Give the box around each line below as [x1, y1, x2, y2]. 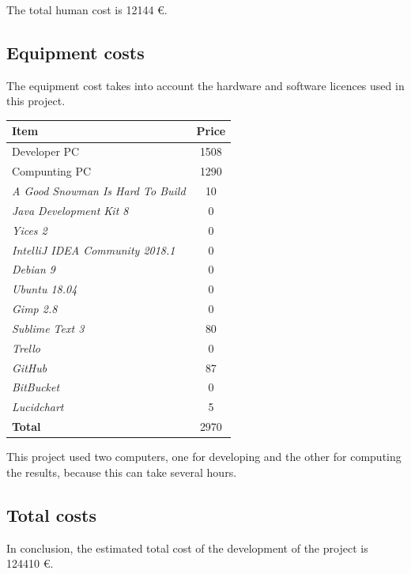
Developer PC [12, 143, 80, 160]
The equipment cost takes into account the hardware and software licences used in [6, 77, 405, 93]
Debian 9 [12, 261, 55, 278]
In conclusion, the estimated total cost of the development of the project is [6, 539, 368, 556]
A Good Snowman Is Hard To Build [12, 183, 186, 199]
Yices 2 [12, 221, 47, 238]
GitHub [12, 359, 47, 376]
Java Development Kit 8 [12, 202, 129, 218]
